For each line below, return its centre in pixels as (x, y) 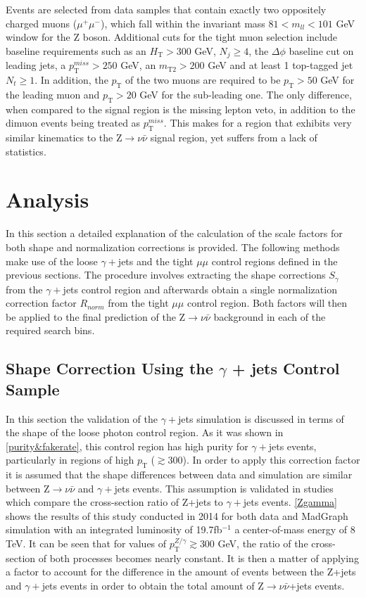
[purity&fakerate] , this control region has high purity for (127, 446)
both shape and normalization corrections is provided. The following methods (173, 247)
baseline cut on (321, 50)
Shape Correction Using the (109, 368)
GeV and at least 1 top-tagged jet (280, 65)
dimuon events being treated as (73, 123)
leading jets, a (36, 65)
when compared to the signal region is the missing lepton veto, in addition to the (181, 109)
